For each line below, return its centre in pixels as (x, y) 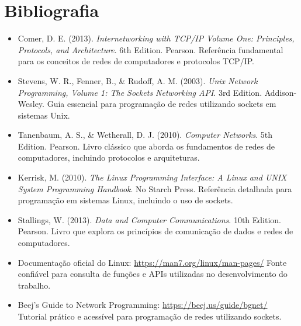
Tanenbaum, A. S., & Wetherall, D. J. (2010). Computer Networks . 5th (145, 135)
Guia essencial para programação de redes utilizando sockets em (162, 104)
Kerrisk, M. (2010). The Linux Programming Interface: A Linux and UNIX (152, 177)
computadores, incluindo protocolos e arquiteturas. (109, 157)
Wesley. (31, 104)
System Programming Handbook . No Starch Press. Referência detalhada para (155, 188)
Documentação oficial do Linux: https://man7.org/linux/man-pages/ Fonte (152, 262)
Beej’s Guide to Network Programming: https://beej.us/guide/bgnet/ (143, 305)
